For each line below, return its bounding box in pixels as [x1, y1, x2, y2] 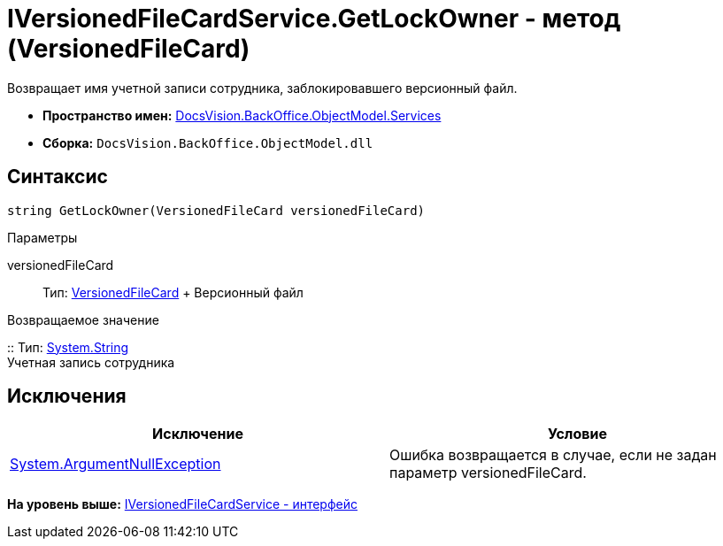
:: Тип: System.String [7, 339, 129, 355]
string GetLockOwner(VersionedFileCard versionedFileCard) [7, 203, 426, 218]
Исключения [7, 385, 127, 408]
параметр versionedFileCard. [389, 464, 587, 482]
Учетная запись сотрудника [7, 354, 175, 370]
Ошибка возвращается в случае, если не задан [389, 446, 717, 465]
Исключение [152, 425, 243, 443]
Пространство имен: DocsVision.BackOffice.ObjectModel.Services [42, 107, 442, 123]
